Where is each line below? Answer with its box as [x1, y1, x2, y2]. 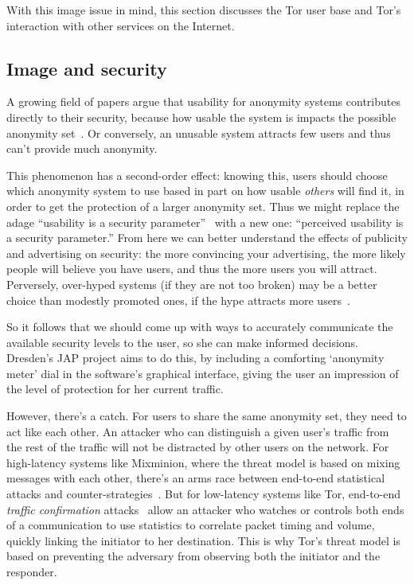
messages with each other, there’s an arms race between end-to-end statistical [6, 470, 385, 486]
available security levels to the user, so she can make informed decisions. [6, 333, 358, 350]
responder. [6, 564, 57, 580]
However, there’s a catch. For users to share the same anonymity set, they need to [6, 408, 407, 424]
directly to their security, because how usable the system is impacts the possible [6, 108, 396, 125]
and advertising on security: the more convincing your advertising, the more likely [6, 244, 406, 261]
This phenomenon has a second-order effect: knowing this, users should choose [6, 166, 388, 183]
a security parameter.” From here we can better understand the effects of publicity [6, 229, 408, 246]
